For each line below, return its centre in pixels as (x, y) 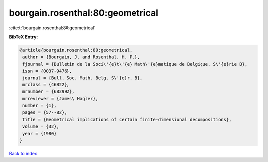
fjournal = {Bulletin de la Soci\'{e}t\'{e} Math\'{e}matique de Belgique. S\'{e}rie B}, (135, 64)
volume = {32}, (41, 126)
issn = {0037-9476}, (47, 71)
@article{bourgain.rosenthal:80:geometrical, (76, 50)
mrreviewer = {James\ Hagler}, (61, 99)
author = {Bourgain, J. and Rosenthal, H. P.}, (81, 57)
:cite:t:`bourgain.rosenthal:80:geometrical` (52, 28)
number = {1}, (39, 106)
